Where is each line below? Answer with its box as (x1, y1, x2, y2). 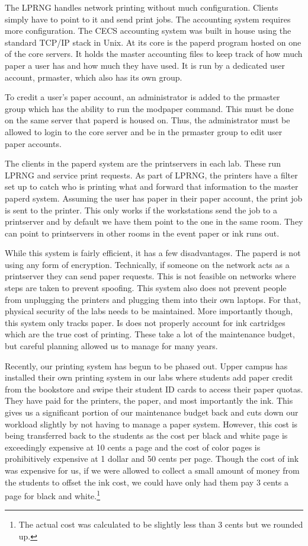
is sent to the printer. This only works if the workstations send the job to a (5, 203, 277, 216)
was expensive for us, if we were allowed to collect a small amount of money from (5, 464, 300, 476)
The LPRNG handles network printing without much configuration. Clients (5, 1, 278, 13)
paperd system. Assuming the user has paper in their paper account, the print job (5, 191, 303, 204)
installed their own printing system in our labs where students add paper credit (5, 371, 293, 384)
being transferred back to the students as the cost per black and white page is (5, 429, 288, 442)
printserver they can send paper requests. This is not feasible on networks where (5, 270, 296, 282)
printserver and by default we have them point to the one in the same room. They (5, 215, 303, 228)
